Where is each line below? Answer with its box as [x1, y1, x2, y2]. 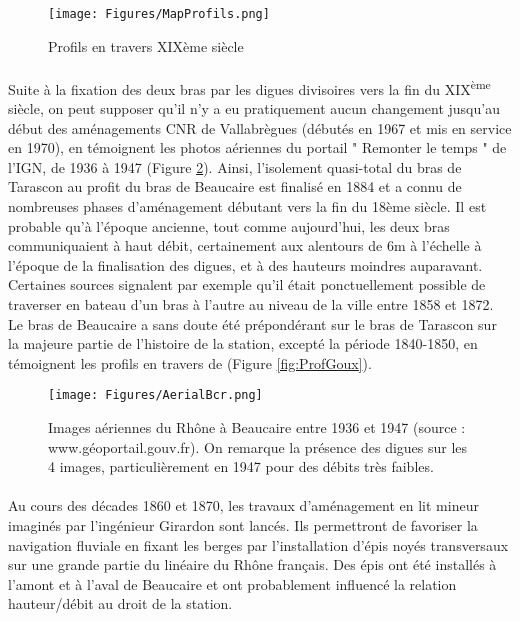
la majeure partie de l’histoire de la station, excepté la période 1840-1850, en [8, 333, 478, 354]
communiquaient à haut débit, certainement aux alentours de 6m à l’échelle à [8, 235, 482, 256]
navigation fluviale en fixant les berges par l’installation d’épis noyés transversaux [8, 534, 509, 555]
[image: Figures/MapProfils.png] [48, 7, 270, 21]
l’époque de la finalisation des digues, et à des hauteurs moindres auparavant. [8, 254, 483, 275]
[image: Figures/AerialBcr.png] [48, 388, 263, 403]
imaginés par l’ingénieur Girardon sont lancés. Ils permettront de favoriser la [8, 515, 478, 536]
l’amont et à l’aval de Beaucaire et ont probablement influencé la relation [8, 573, 457, 594]
